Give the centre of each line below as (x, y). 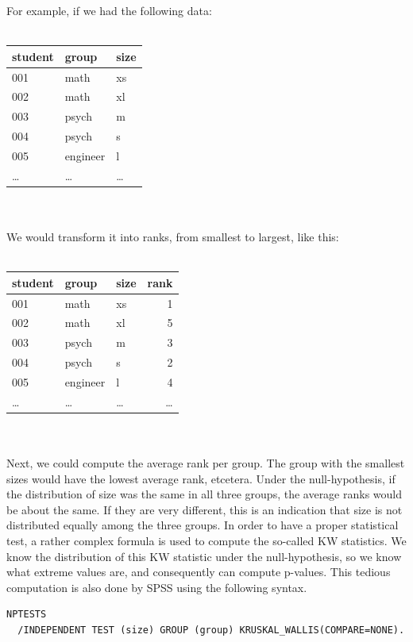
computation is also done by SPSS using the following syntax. (157, 587)
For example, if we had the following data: (109, 10)
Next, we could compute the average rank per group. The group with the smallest (206, 463)
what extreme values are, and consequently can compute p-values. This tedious (199, 572)
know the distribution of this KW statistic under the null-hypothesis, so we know (204, 556)
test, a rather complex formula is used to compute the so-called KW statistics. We (206, 541)
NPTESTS (27, 615)
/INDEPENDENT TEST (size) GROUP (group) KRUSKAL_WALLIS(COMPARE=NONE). (211, 630)
